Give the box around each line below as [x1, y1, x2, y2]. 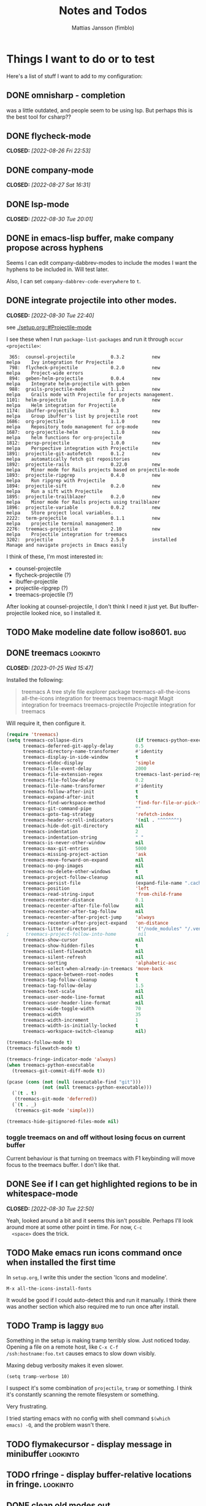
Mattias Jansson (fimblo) [71, 24, 135, 31]
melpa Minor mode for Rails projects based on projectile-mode [6, 466, 180, 473]
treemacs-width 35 [22, 1011, 141, 1018]
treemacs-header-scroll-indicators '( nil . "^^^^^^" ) [22, 817, 183, 823]
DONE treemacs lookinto [6, 648, 101, 658]
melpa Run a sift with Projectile [6, 488, 103, 495]
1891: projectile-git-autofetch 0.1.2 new [6, 450, 161, 457]
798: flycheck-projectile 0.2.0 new [9, 364, 161, 371]
